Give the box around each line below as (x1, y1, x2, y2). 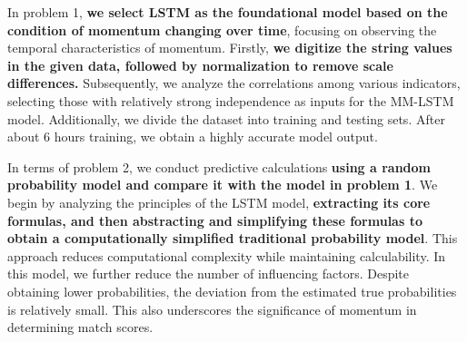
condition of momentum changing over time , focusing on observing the (7, 20, 437, 39)
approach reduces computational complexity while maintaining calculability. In (7, 246, 446, 265)
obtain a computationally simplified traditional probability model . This (7, 229, 458, 248)
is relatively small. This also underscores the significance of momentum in (7, 299, 417, 318)
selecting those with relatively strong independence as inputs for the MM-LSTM (7, 91, 454, 110)
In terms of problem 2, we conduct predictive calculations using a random (7, 157, 431, 176)
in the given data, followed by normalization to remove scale (7, 55, 393, 74)
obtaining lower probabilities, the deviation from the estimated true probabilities (7, 281, 457, 300)
